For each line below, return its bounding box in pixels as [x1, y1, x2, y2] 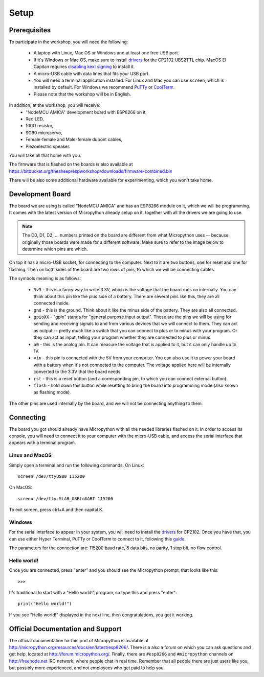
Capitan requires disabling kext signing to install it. [33, 64, 135, 70]
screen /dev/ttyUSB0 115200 [18, 473, 85, 479]
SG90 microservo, [25, 130, 63, 136]
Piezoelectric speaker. [25, 143, 70, 149]
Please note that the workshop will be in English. [33, 91, 132, 97]
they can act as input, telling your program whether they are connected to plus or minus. [33, 334, 212, 340]
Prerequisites [9, 26, 51, 34]
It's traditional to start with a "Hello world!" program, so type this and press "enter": [9, 590, 177, 595]
